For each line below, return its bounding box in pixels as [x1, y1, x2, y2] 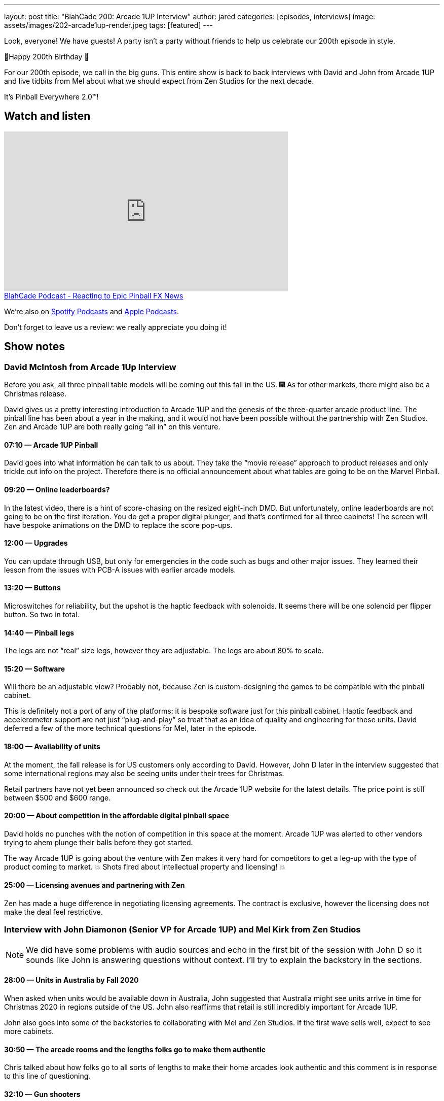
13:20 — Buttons [4, 583, 61, 592]
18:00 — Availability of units [4, 742, 100, 751]
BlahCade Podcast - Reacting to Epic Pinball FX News [4, 291, 183, 300]
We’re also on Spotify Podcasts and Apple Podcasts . [4, 307, 179, 316]
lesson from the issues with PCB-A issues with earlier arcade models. [4, 565, 236, 574]
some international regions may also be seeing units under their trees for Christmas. [4, 769, 284, 778]
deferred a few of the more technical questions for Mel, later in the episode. [4, 724, 257, 733]
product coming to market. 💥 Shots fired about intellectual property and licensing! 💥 [4, 862, 286, 871]
